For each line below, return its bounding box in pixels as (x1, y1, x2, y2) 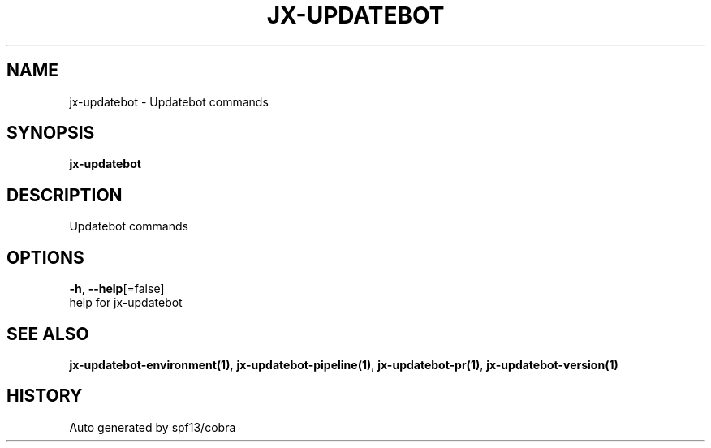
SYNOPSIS (6, 123, 95, 144)
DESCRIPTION (6, 184, 123, 205)
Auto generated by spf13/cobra (69, 420, 236, 434)
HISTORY (6, 386, 83, 407)
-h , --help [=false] (69, 282, 165, 296)
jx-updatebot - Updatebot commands (69, 94, 269, 109)
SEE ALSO (6, 323, 89, 344)
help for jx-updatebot (69, 295, 183, 310)
